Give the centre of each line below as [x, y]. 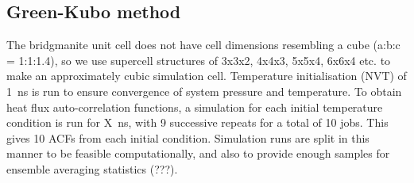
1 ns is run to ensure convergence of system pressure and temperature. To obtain [204, 91]
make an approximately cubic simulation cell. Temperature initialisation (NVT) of [207, 76]
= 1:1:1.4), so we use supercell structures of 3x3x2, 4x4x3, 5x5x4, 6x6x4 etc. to [199, 60]
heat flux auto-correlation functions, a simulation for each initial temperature [195, 107]
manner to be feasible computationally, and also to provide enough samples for [198, 153]
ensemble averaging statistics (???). [92, 168]
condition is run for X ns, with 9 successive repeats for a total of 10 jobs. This [197, 122]
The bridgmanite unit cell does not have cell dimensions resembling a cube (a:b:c [203, 45]
